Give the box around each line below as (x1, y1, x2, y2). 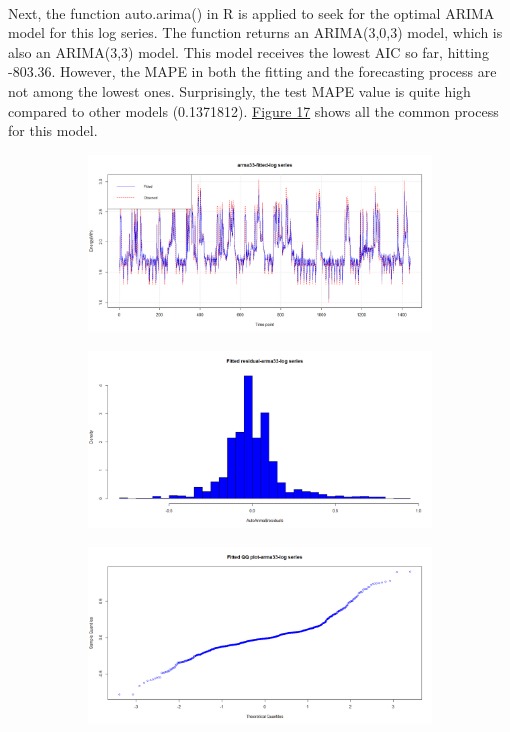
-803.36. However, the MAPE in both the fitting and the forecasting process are (8, 61, 497, 82)
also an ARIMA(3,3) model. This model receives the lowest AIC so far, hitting (8, 41, 489, 62)
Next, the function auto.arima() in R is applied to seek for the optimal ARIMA (8, 2, 495, 23)
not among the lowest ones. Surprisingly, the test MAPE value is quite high (8, 80, 471, 101)
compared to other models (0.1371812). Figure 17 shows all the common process (8, 100, 499, 121)
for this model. (8, 120, 98, 141)
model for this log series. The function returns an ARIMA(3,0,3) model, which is (8, 22, 503, 43)
